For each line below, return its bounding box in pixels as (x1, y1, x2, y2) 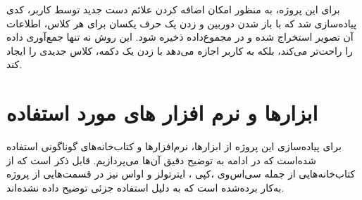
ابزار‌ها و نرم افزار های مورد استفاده (6, 98, 318, 127)
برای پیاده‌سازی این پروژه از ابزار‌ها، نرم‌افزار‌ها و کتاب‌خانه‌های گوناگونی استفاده (6, 139, 342, 154)
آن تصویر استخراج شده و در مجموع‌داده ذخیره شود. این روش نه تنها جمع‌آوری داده (6, 29, 354, 44)
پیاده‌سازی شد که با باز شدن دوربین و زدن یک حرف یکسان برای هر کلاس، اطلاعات (6, 15, 357, 30)
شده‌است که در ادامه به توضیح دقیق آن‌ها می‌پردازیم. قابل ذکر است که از (6, 152, 316, 167)
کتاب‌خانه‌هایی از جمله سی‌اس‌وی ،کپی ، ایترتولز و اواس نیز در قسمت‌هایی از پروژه (6, 166, 356, 181)
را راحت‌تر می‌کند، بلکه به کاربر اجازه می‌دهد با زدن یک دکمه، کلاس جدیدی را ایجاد (6, 43, 353, 58)
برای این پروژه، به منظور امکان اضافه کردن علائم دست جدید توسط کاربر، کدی (6, 2, 340, 16)
